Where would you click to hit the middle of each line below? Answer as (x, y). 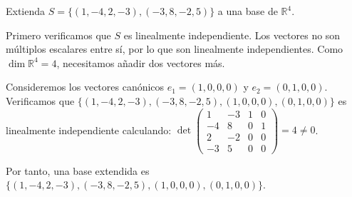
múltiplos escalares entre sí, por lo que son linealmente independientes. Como (175, 49)
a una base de (248, 11)
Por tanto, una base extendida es (78, 170)
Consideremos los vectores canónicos (85, 87)
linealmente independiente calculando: (89, 130)
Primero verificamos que (58, 35)
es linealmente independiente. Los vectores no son (232, 35)
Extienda (26, 11)
